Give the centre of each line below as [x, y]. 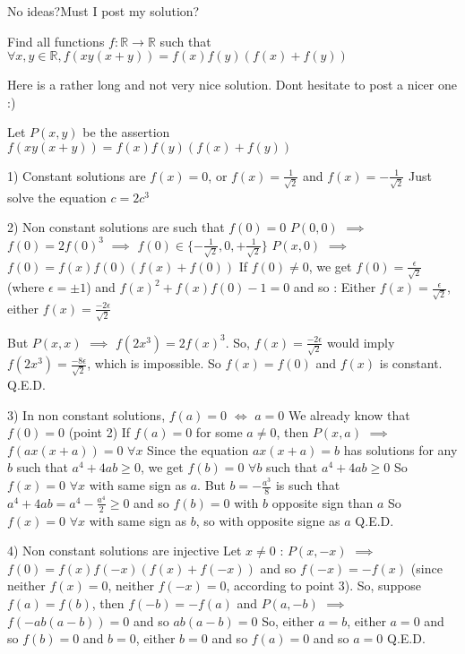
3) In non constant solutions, [86, 414]
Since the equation [198, 449]
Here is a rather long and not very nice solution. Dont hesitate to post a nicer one [232, 85]
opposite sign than [323, 502]
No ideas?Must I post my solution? [103, 11]
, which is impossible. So [154, 363]
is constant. [411, 363]
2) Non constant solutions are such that [116, 227]
